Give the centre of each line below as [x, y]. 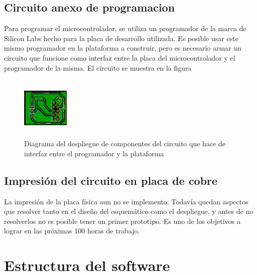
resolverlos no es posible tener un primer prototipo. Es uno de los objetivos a [122, 221]
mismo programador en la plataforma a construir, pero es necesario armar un [123, 48]
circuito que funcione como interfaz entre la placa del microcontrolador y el [120, 57]
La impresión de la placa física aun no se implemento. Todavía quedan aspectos [126, 201]
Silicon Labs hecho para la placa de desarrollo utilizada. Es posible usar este [121, 38]
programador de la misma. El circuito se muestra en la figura [98, 67]
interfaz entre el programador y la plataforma [94, 153]
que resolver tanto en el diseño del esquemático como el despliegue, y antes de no [129, 211]
